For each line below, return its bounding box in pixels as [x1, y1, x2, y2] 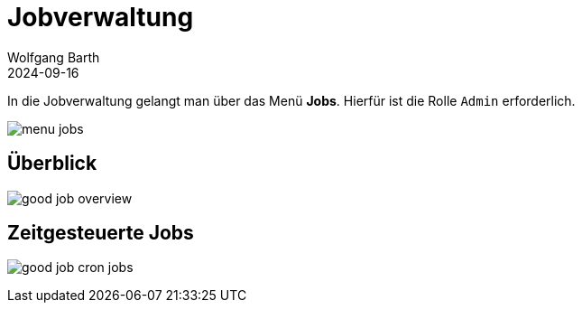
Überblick [7, 152, 97, 175]
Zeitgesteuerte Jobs [7, 221, 194, 245]
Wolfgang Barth [7, 49, 100, 65]
